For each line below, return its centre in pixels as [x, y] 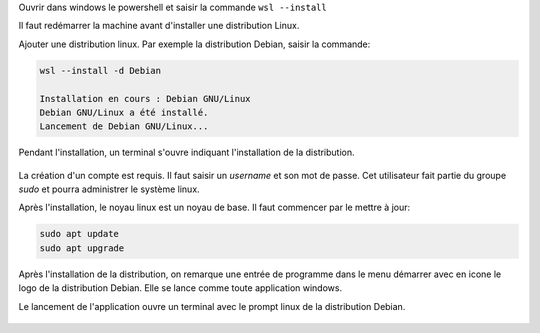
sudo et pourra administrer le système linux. [109, 189]
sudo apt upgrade [82, 248]
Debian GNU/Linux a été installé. [124, 112]
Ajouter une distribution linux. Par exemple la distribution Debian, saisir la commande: [194, 44]
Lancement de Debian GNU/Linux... [124, 126]
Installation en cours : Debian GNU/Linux [145, 98]
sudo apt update [79, 234]
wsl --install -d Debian [100, 70]
